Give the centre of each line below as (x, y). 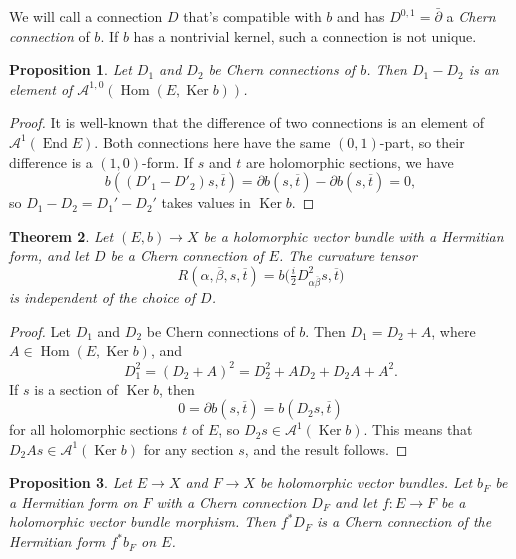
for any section (188, 448)
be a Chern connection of (187, 255)
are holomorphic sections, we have (349, 161)
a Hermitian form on (73, 501)
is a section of (76, 388)
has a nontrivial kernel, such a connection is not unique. (305, 35)
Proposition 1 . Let (70, 69)
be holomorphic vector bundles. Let (366, 482)
